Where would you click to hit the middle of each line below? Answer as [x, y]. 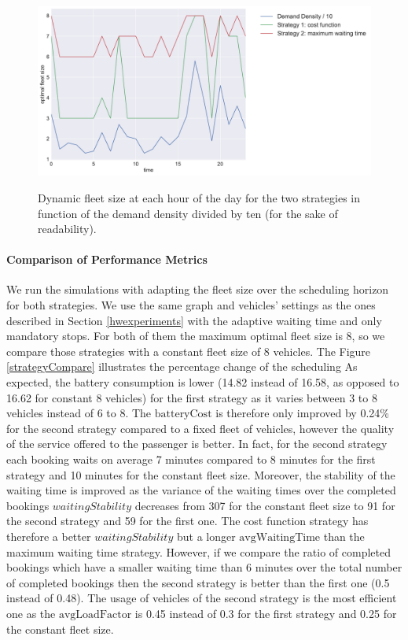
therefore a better [49, 536]
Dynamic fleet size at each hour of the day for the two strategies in [199, 197]
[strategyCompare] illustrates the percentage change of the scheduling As [182, 366]
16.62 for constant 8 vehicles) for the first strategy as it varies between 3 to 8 [192, 397]
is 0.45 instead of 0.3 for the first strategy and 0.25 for [266, 613]
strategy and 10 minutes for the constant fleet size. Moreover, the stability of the [201, 474]
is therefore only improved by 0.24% [302, 413]
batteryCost [183, 414]
